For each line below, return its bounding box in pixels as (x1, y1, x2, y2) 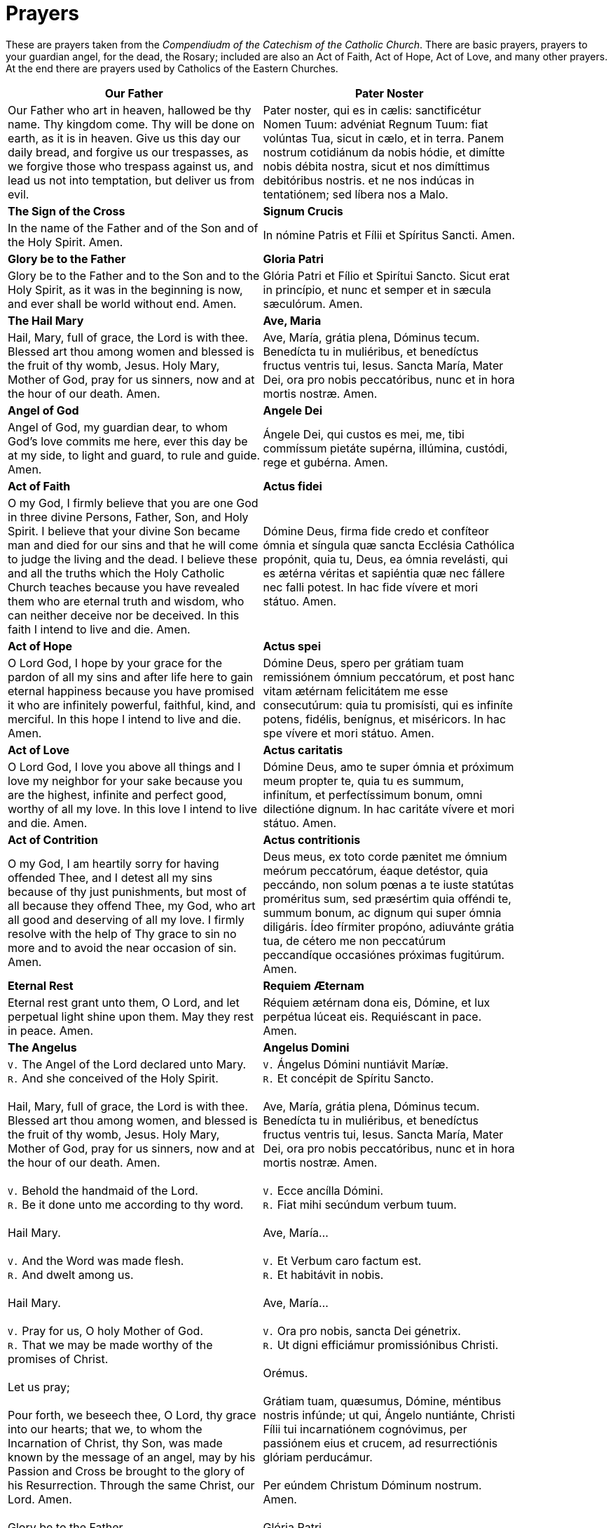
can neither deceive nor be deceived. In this (8, 608, 240, 622)
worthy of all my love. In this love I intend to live (8, 801, 258, 816)
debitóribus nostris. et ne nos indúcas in (263, 173, 475, 187)
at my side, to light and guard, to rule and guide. (8, 448, 261, 462)
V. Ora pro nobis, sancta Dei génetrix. (263, 1323, 461, 1338)
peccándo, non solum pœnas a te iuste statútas (263, 877, 514, 892)
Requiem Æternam (263, 978, 364, 993)
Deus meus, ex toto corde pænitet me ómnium (263, 849, 507, 864)
